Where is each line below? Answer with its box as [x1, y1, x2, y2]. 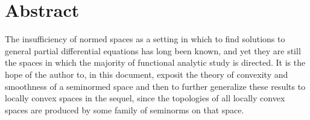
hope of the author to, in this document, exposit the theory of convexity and [5, 68, 288, 80]
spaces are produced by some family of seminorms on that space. [5, 103, 244, 116]
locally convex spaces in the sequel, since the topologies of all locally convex [5, 92, 285, 104]
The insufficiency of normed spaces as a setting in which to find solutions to [5, 33, 285, 45]
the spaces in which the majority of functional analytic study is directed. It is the [5, 56, 306, 69]
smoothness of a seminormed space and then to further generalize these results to [5, 80, 306, 92]
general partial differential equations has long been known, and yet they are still [5, 44, 301, 57]
